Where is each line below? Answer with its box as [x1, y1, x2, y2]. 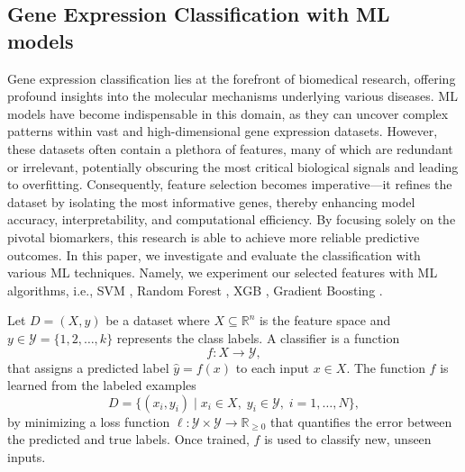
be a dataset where [105, 311, 210, 330]
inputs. [7, 447, 46, 466]
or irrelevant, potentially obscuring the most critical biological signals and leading [7, 157, 459, 176]
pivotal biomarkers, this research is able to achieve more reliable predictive [7, 227, 420, 246]
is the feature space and [259, 311, 391, 330]
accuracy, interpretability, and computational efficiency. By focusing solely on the [7, 210, 456, 229]
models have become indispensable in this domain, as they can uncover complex [7, 104, 449, 123]
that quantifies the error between [270, 412, 452, 431]
